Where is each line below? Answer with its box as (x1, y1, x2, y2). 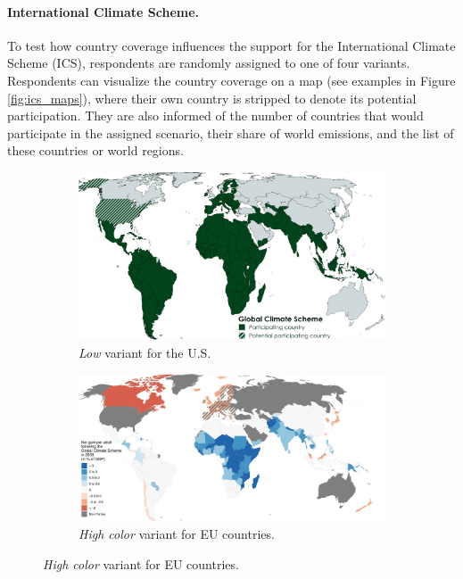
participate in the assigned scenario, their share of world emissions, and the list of (7, 123, 454, 142)
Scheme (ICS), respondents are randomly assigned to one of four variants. (7, 54, 410, 72)
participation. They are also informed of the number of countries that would (7, 106, 424, 125)
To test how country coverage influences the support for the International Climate (7, 36, 456, 54)
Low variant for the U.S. (79, 343, 211, 361)
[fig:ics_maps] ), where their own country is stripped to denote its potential (7, 88, 417, 107)
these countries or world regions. (7, 141, 184, 160)
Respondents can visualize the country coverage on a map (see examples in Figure (7, 70, 456, 89)
